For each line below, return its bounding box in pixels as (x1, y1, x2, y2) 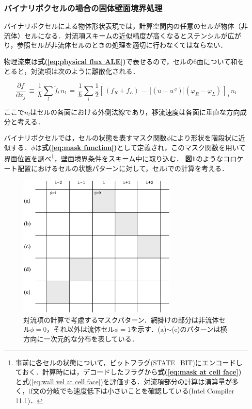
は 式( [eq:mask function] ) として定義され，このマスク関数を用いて (35, 142, 246, 152)
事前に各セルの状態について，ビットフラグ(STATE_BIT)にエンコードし (15, 357, 243, 367)
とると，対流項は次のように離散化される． (4, 66, 140, 76)
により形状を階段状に (171, 133, 238, 143)
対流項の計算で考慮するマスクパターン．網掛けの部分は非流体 (23, 314, 219, 324)
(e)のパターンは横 (172, 324, 227, 334)
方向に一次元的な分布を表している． (23, 333, 139, 343)
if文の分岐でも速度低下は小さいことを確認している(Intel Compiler (29, 386, 235, 396)
